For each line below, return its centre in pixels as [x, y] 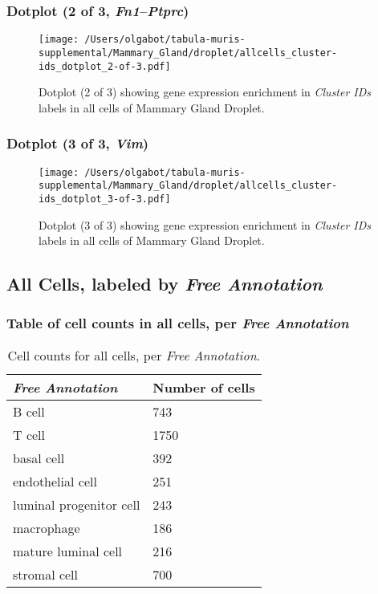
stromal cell [46, 574]
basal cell [39, 458]
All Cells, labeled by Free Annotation [165, 284]
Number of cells [204, 387]
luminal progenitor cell [77, 504]
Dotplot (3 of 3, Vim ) [78, 143]
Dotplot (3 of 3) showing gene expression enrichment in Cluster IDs [205, 224]
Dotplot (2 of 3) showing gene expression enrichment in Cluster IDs [205, 92]
